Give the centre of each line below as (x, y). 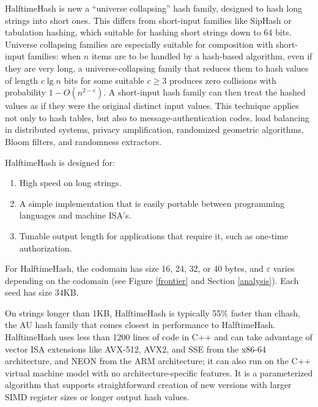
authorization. (46, 248)
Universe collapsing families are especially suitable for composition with (139, 44)
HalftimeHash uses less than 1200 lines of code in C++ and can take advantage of (159, 337)
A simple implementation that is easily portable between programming (152, 203)
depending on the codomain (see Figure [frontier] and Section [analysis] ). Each (152, 280)
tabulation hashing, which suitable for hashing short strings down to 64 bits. (148, 32)
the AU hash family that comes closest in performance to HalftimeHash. (140, 325)
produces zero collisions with (223, 80)
